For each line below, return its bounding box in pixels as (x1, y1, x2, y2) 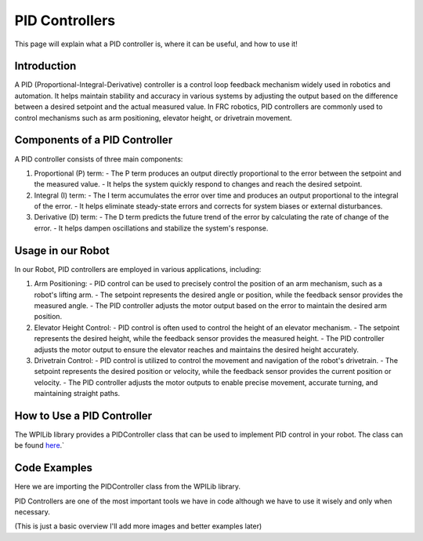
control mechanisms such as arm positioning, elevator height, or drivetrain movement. (14, 113, 293, 122)
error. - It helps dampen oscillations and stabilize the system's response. (34, 223, 269, 233)
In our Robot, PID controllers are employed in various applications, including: (14, 264, 262, 274)
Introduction (14, 60, 77, 73)
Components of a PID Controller (14, 133, 173, 147)
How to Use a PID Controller (14, 408, 153, 423)
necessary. (14, 507, 51, 517)
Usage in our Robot (14, 244, 110, 257)
